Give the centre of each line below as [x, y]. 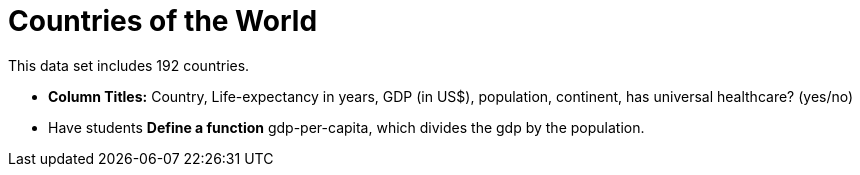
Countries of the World [163, 21]
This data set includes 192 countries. [129, 65]
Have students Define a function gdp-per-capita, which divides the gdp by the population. [346, 127]
